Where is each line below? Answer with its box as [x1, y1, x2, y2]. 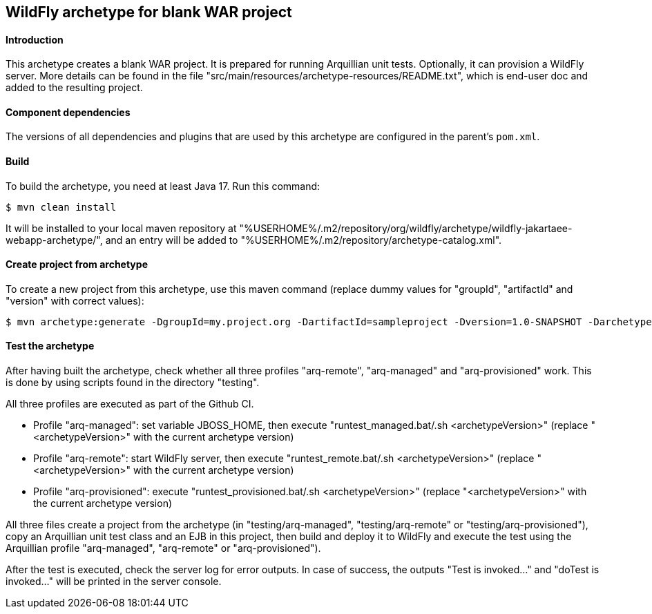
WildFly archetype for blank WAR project [6, 3, 292, 21]
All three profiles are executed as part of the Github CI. [6, 398, 254, 410]
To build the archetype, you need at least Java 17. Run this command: [6, 180, 320, 192]
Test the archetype [6, 340, 95, 352]
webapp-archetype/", [6, 233, 103, 246]
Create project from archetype [6, 258, 148, 271]
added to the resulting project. [6, 81, 143, 94]
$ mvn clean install [6, 201, 117, 213]
